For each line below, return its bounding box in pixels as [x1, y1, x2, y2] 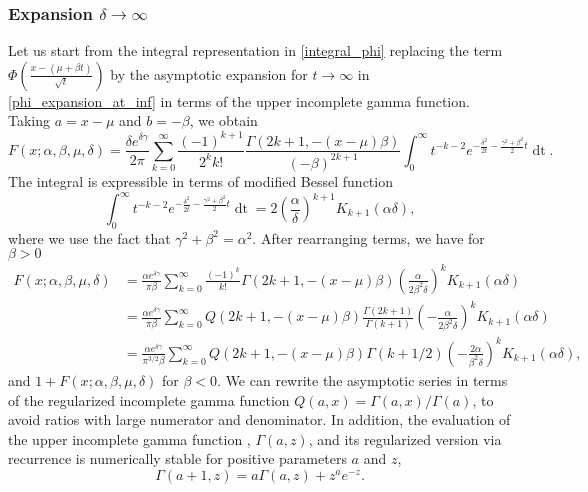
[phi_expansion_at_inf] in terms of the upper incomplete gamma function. [8, 90, 470, 111]
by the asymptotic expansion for [110, 63, 308, 84]
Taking [8, 110, 51, 131]
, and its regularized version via [308, 428, 502, 449]
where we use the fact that [8, 227, 171, 248]
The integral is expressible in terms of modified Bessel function [8, 170, 393, 191]
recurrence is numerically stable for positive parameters [8, 448, 347, 469]
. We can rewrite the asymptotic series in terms [217, 369, 508, 390]
